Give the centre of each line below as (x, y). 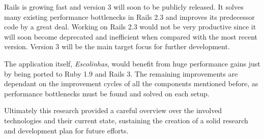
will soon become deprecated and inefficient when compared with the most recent (131, 36)
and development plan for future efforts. (66, 130)
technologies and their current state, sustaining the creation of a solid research (126, 120)
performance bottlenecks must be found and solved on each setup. (107, 93)
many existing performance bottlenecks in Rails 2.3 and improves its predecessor (129, 16)
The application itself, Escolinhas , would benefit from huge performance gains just (132, 63)
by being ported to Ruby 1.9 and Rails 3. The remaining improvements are (121, 73)
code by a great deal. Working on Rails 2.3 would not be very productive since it (130, 27)
